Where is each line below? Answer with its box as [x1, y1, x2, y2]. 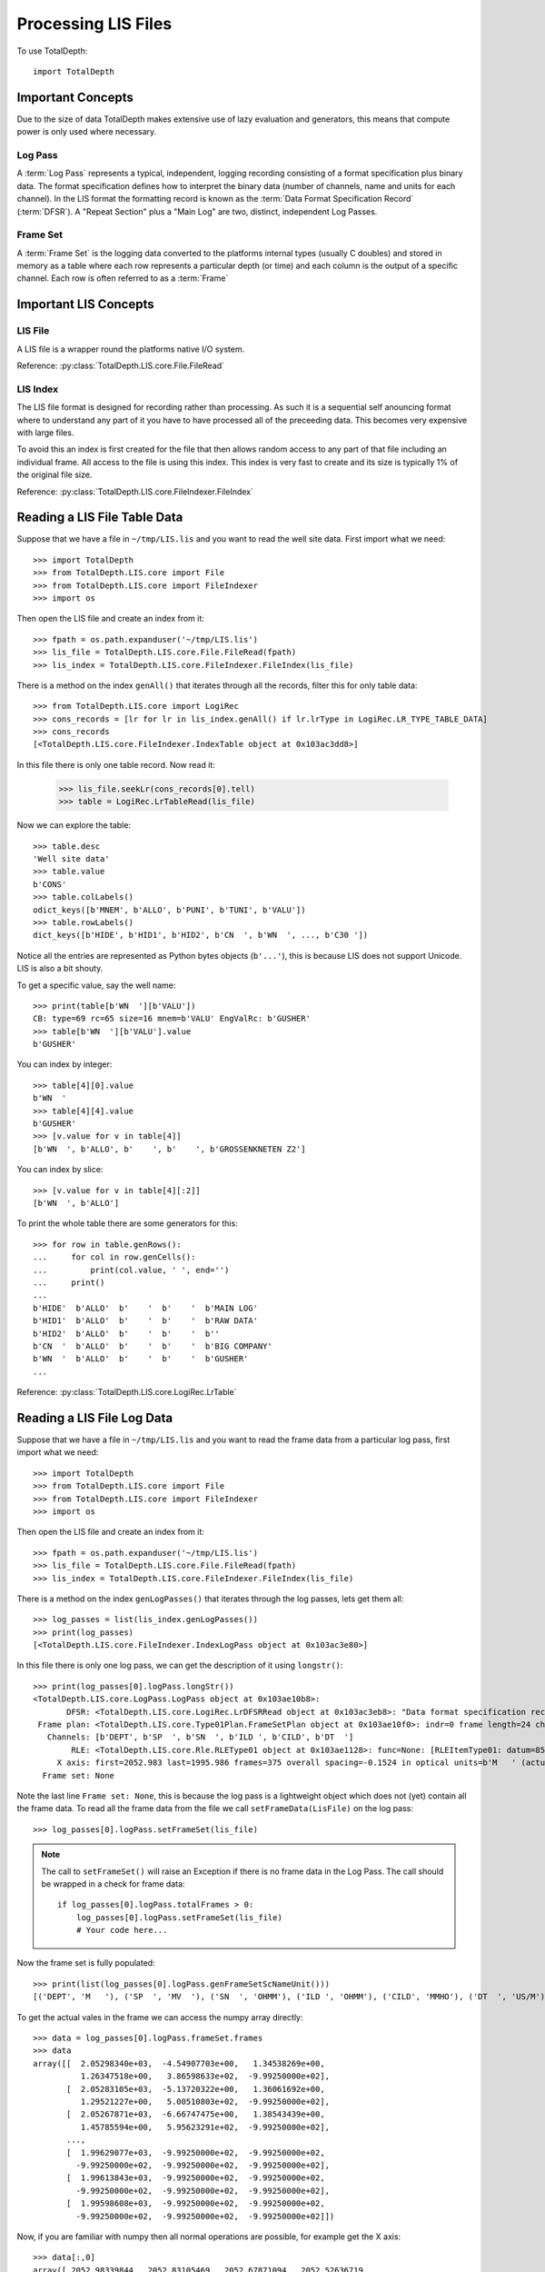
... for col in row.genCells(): [33, 1252, 196, 1262]
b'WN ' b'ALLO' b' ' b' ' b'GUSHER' [33, 1354, 249, 1364]
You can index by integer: [16, 1059, 113, 1070]
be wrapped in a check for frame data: [41, 1878, 185, 1889]
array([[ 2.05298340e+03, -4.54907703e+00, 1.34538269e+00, [33, 2058, 326, 2068]
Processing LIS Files [16, 14, 173, 34]
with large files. [16, 427, 74, 438]
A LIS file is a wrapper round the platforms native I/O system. [16, 344, 245, 354]
